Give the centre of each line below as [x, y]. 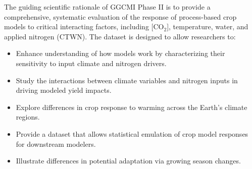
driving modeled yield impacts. [64, 90]
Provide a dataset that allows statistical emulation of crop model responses [132, 133]
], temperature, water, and [208, 26]
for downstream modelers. [56, 144]
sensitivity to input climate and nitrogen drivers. [91, 63]
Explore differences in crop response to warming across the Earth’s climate [132, 107]
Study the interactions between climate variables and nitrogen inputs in [127, 80]
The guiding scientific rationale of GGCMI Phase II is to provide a [107, 7]
